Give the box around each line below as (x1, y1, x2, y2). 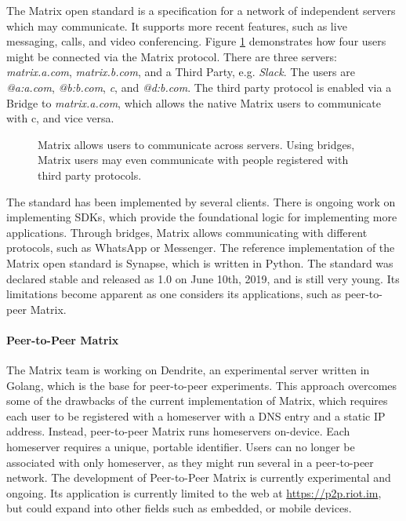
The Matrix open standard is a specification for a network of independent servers (6, 2, 396, 18)
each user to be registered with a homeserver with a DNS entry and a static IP (6, 407, 386, 424)
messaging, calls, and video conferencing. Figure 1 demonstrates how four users (6, 33, 386, 49)
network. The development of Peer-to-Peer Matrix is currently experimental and (6, 469, 391, 486)
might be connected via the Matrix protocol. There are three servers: (6, 48, 337, 64)
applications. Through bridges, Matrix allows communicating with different (6, 224, 368, 240)
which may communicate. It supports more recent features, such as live (6, 17, 347, 34)
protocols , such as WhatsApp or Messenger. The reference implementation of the (6, 239, 395, 256)
